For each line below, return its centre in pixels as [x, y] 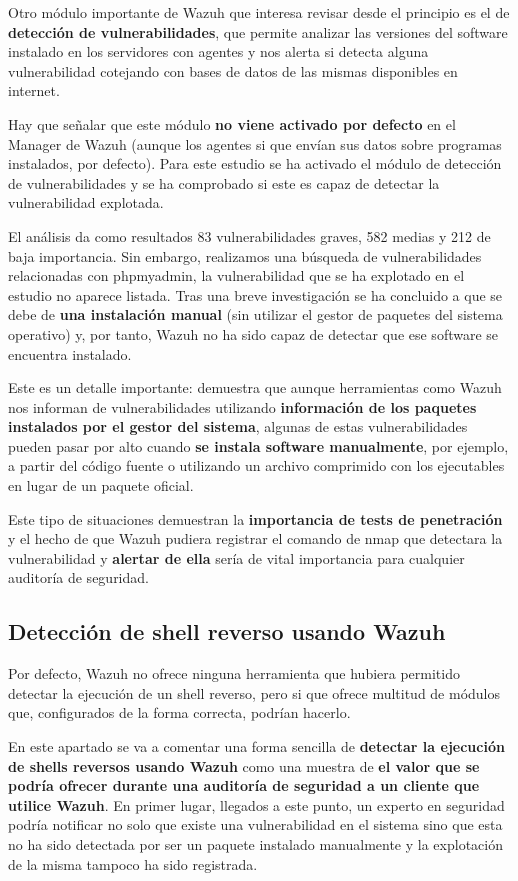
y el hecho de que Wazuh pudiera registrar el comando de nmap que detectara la [255, 538]
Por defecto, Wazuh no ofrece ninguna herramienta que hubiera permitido [234, 673]
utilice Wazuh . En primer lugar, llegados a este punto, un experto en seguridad [256, 804]
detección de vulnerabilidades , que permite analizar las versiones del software [258, 31]
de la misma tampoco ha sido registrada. [133, 863]
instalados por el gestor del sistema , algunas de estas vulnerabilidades [238, 426]
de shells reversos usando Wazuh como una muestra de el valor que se [244, 765]
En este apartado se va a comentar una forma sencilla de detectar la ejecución [256, 746]
